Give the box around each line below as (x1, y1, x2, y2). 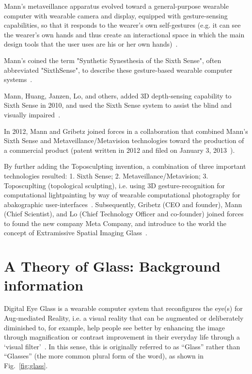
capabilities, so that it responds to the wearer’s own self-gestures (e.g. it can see (4, 20, 241, 30)
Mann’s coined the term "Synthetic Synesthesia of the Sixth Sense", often (4, 55, 221, 65)
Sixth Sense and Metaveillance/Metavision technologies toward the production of (4, 135, 244, 146)
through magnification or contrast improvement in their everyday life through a (4, 332, 240, 342)
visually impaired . (4, 109, 61, 119)
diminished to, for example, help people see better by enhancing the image (4, 322, 225, 332)
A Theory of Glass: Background (4, 256, 220, 276)
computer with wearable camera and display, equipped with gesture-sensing (4, 10, 228, 20)
